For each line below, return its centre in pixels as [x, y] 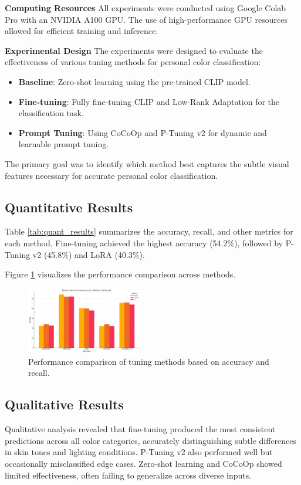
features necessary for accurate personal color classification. [111, 175]
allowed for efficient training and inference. [82, 31]
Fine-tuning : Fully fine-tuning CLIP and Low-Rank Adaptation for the [149, 101]
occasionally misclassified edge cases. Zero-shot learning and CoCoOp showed [143, 463]
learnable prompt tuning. [64, 144]
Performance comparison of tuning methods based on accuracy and [149, 361]
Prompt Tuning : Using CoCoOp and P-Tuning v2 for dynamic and [143, 132]
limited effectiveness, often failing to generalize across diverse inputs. [128, 475]
